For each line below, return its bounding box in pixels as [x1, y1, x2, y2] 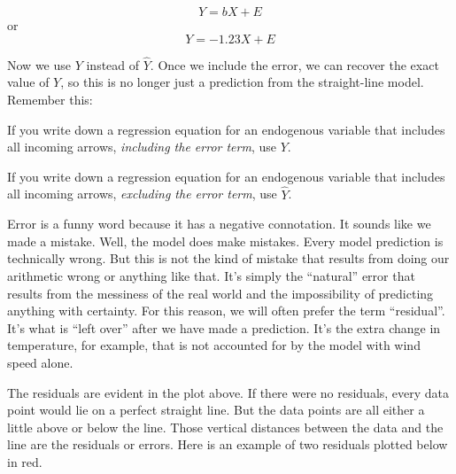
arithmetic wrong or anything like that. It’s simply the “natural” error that [7, 266, 415, 284]
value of [7, 73, 50, 91]
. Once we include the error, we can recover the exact [150, 55, 439, 74]
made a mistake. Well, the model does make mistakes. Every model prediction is [7, 231, 444, 250]
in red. [7, 452, 43, 470]
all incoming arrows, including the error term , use [7, 137, 276, 156]
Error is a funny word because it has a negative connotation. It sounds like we [7, 214, 431, 233]
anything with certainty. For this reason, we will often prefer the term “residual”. [7, 301, 445, 320]
